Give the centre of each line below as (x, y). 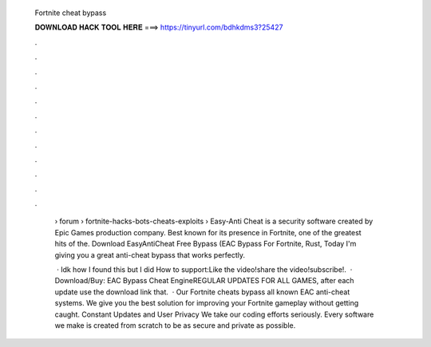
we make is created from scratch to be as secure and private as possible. (175, 325)
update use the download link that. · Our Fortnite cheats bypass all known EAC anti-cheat (202, 292)
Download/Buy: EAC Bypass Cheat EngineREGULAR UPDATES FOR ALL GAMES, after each (204, 281)
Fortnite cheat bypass (71, 13)
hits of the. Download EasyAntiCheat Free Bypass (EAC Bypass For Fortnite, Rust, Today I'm (206, 244)
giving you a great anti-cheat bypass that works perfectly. (150, 254)
